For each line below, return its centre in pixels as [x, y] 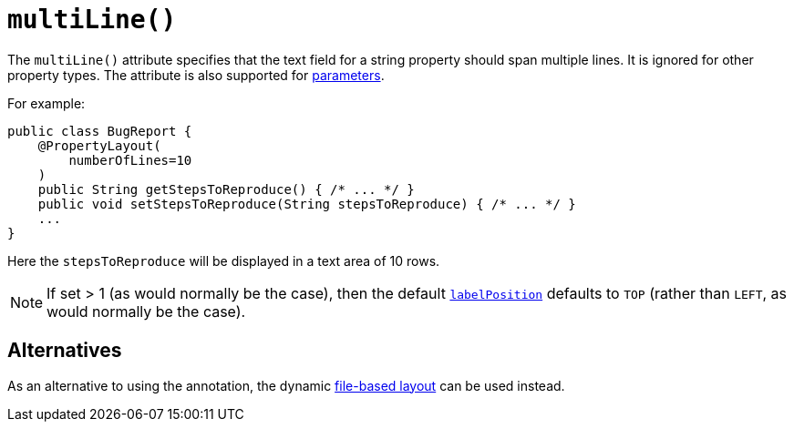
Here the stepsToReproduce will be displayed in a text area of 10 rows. [224, 260]
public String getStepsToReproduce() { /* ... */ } [226, 189]
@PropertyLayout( [99, 145]
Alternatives [65, 351]
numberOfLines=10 [130, 160]
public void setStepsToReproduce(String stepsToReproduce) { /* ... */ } [307, 204]
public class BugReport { [100, 131]
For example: [46, 103]
